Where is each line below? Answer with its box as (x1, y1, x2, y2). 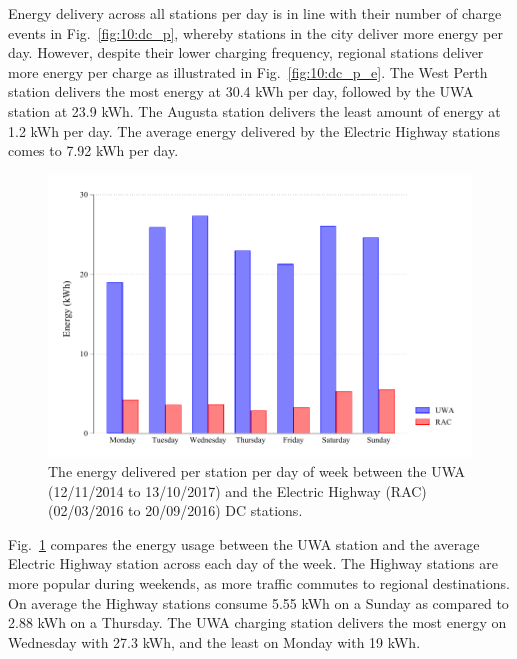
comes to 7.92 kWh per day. (8, 140, 179, 161)
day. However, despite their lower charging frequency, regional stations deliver (8, 42, 484, 63)
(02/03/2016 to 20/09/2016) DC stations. (48, 500, 303, 521)
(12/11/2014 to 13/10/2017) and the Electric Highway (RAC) (48, 480, 427, 501)
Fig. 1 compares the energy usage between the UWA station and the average (8, 533, 480, 554)
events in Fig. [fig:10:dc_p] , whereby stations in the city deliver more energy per (8, 22, 503, 43)
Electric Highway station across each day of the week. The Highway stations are (8, 553, 498, 574)
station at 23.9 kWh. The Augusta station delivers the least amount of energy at (8, 100, 501, 121)
